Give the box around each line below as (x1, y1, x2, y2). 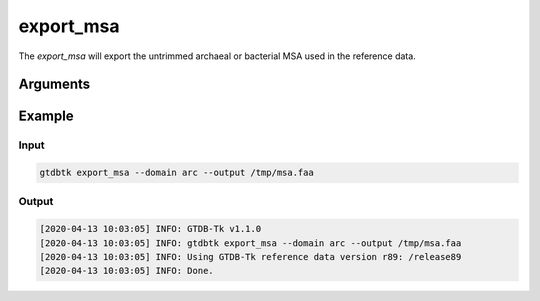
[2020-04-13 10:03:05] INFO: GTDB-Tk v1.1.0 (39, 223, 262, 235)
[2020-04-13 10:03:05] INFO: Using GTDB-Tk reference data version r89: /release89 (39, 251, 462, 263)
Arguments (18, 76, 91, 93)
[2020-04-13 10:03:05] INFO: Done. (39, 265, 214, 277)
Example (18, 108, 74, 125)
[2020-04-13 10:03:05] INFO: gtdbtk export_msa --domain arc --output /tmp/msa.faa (39, 237, 462, 249)
